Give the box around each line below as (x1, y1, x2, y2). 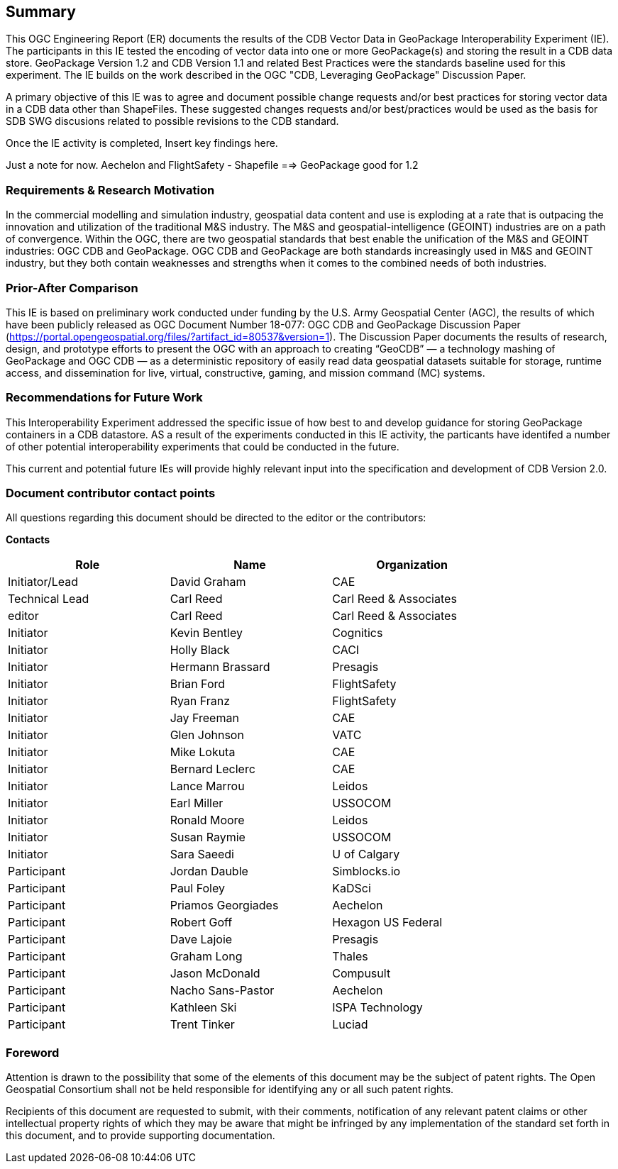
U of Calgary (332, 847, 400, 862)
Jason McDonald (170, 966, 260, 981)
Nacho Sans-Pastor (170, 983, 275, 998)
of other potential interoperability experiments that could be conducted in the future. (6, 440, 399, 453)
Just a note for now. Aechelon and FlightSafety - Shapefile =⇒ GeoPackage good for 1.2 (6, 159, 419, 172)
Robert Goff (170, 915, 233, 930)
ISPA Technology (332, 1000, 423, 1015)
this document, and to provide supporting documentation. (6, 1129, 275, 1142)
